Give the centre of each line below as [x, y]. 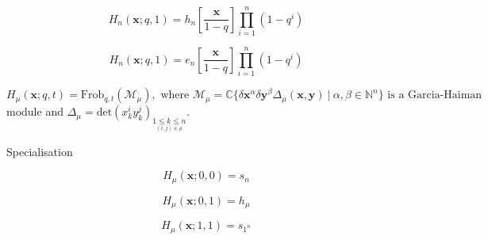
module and [35, 111]
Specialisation [40, 151]
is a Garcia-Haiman [435, 95]
